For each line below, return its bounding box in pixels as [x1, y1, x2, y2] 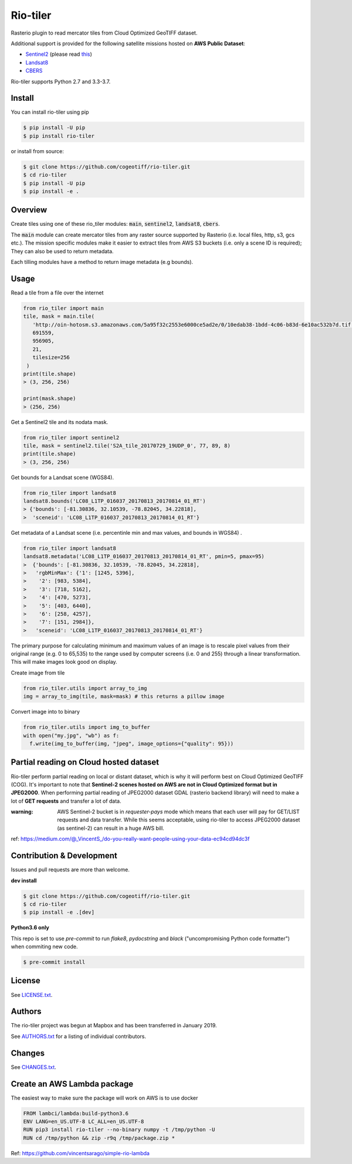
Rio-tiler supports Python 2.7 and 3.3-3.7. [11, 78, 111, 85]
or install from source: [11, 147, 64, 155]
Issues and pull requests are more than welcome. [11, 866, 130, 873]
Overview [11, 205, 48, 215]
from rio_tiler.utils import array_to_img [23, 685, 147, 691]
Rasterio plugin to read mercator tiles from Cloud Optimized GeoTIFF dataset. [11, 29, 198, 36]
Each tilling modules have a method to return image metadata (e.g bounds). [11, 258, 194, 265]
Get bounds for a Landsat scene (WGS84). [11, 474, 114, 481]
